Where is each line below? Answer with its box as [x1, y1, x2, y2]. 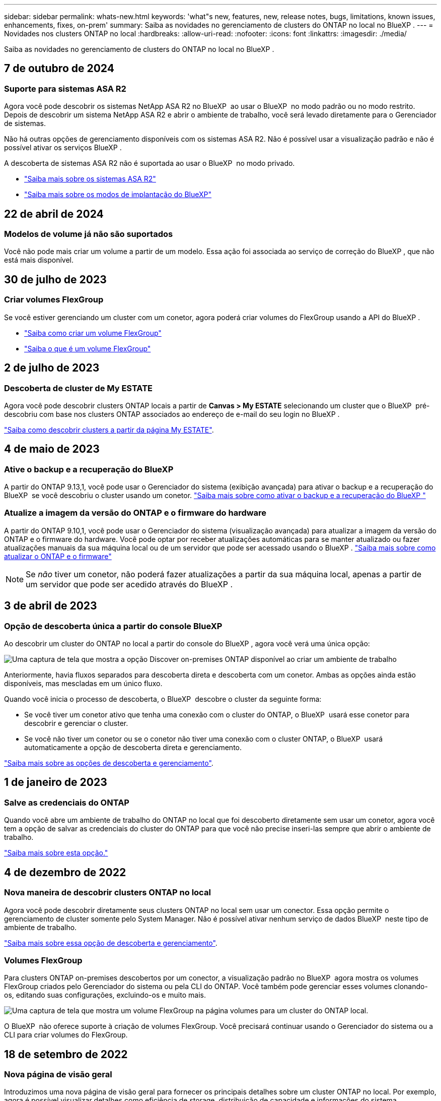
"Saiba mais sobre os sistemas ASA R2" [24, 174, 156, 183]
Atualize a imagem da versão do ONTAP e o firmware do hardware [4, 508, 267, 518]
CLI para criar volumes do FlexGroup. [4, 1030, 128, 1039]
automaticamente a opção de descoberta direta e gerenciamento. [24, 743, 242, 752]
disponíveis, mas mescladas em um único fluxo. [4, 679, 163, 688]
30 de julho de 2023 [4, 273, 107, 286]
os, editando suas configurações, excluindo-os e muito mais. [4, 991, 206, 1000]
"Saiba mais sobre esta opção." [4, 848, 108, 858]
